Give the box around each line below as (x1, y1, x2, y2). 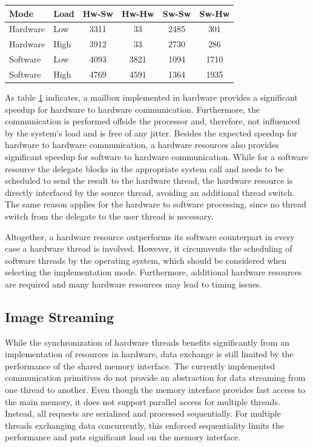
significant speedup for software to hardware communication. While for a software (5, 150, 309, 163)
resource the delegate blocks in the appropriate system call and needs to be (5, 162, 284, 175)
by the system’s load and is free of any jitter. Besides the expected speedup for (5, 126, 297, 139)
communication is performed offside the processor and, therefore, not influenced (5, 115, 300, 127)
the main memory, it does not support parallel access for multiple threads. (5, 395, 280, 408)
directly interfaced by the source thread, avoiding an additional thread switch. (5, 186, 295, 198)
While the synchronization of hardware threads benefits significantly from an (5, 335, 289, 348)
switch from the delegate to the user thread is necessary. (5, 209, 214, 222)
